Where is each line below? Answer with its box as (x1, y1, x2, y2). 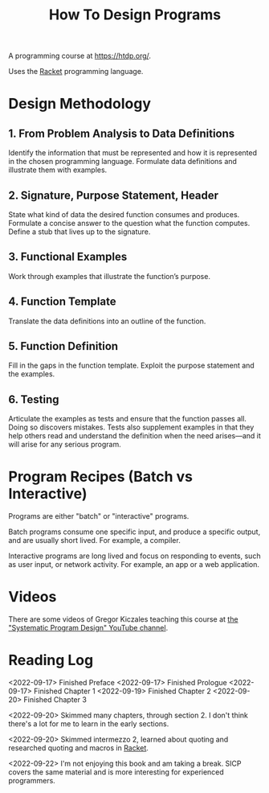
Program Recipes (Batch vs (8, 468, 193, 486)
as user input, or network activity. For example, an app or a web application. (8, 560, 259, 569)
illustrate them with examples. (8, 165, 108, 175)
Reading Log (8, 651, 94, 669)
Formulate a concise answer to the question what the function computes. (8, 219, 251, 228)
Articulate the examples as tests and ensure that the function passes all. (8, 414, 247, 424)
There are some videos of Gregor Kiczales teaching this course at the (8, 614, 238, 624)
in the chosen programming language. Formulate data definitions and (8, 157, 237, 166)
